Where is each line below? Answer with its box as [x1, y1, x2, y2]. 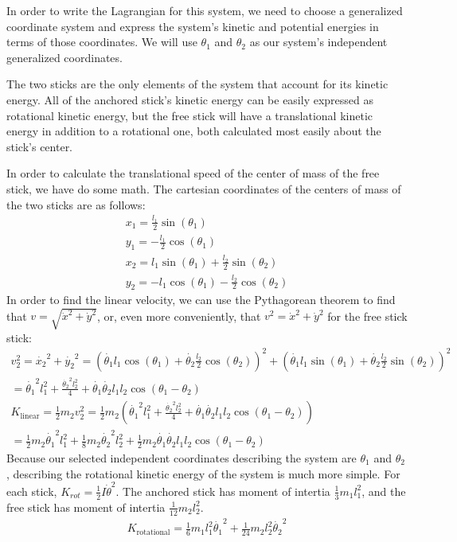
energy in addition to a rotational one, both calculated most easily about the [6, 123, 381, 139]
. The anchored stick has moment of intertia [115, 482, 330, 499]
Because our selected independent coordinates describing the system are [6, 449, 357, 466]
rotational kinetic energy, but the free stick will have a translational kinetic [6, 107, 373, 123]
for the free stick [327, 307, 408, 324]
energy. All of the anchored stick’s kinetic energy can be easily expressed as [6, 91, 374, 107]
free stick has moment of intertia [6, 498, 166, 515]
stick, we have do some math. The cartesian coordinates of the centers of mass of [6, 180, 401, 197]
